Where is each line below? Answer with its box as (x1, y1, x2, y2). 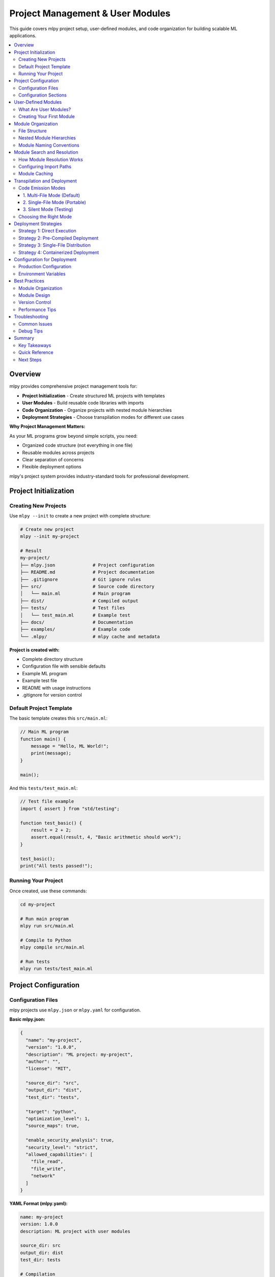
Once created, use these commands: (9, 888, 87, 894)
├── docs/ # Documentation (20, 619, 133, 625)
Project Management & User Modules (9, 8, 171, 19)
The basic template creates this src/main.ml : (9, 715, 108, 721)
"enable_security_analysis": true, (25, 1137, 115, 1143)
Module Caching (18, 171, 53, 177)
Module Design (18, 292, 50, 298)
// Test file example (20, 798, 74, 805)
